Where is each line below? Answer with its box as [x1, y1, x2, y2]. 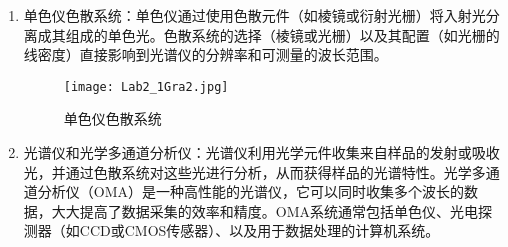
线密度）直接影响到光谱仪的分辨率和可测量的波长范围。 [23, 44, 388, 65]
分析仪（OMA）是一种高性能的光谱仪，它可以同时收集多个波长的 [37, 181, 465, 202]
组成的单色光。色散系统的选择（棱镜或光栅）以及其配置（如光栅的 [65, 24, 500, 45]
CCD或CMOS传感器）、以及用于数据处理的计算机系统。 [79, 220, 440, 241]
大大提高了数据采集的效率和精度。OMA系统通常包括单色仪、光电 [51, 200, 479, 221]
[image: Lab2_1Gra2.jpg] [63, 79, 229, 94]
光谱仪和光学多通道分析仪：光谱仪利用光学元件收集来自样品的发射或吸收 [23, 142, 500, 163]
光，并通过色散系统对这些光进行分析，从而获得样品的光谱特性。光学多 [23, 161, 486, 182]
